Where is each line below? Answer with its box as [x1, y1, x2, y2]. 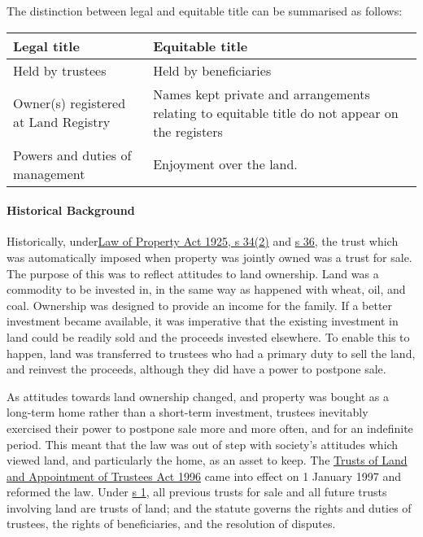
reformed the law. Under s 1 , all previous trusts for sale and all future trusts [7, 483, 387, 500]
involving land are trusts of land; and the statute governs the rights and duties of [7, 499, 412, 516]
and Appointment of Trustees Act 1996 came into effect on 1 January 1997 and [7, 467, 401, 484]
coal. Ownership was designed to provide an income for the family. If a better [7, 296, 393, 313]
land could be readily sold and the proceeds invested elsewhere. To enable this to [7, 328, 410, 345]
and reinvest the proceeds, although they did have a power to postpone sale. [7, 360, 386, 378]
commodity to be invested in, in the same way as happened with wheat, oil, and [7, 281, 406, 298]
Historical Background [7, 202, 135, 219]
